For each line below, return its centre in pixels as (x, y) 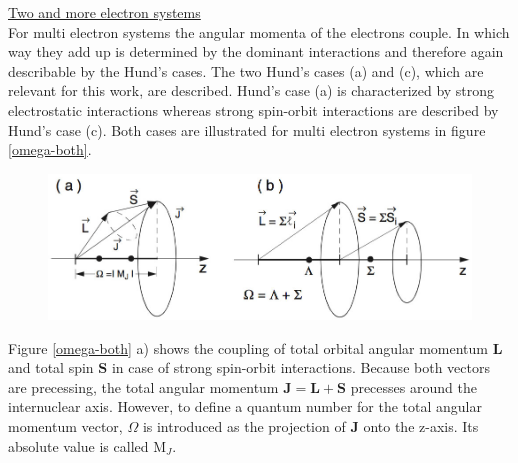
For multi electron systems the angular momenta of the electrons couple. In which (259, 31)
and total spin (51, 367)
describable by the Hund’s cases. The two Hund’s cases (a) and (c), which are (246, 70)
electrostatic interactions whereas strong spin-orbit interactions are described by (253, 109)
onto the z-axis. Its (421, 425)
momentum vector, (65, 425)
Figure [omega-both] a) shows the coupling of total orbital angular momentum (248, 347)
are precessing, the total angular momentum (143, 386)
